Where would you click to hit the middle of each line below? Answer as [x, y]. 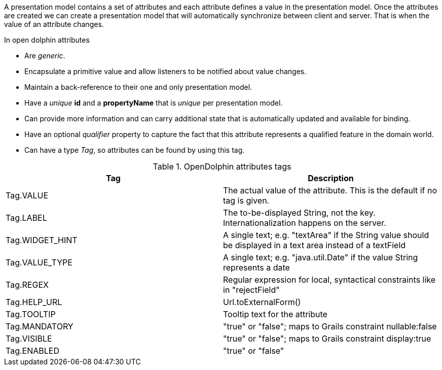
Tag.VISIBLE [29, 339]
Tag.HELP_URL [34, 302]
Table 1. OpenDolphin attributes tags [222, 166]
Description [331, 178]
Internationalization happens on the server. [305, 223]
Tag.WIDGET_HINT [42, 240]
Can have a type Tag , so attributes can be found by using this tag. [135, 150]
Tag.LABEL [26, 218]
